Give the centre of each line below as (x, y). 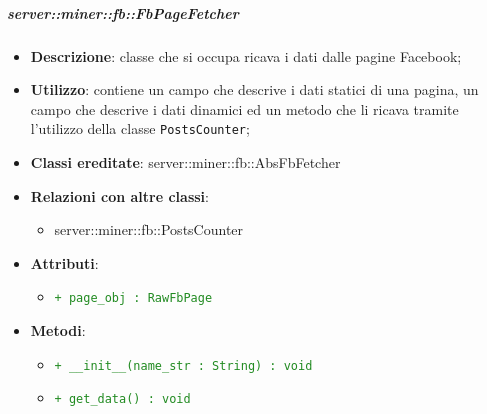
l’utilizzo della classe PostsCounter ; (140, 128)
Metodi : (58, 330)
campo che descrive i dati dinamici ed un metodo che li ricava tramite (244, 108)
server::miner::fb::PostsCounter (149, 229)
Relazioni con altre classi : (119, 195)
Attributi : (64, 262)
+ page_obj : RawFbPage (133, 298)
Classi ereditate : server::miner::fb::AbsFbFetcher (185, 162)
